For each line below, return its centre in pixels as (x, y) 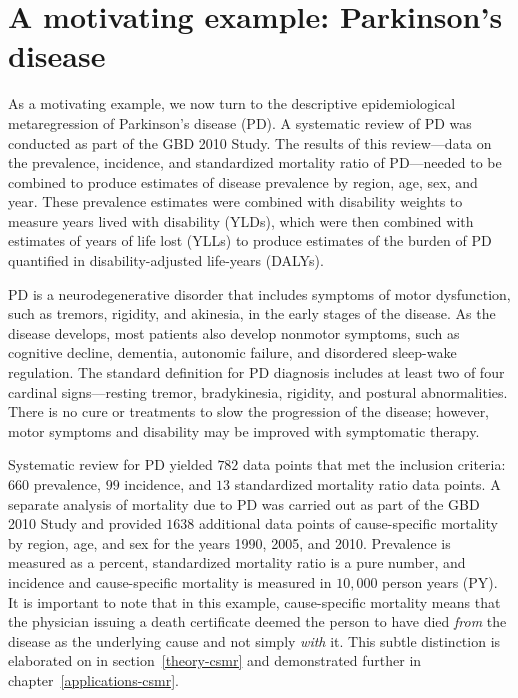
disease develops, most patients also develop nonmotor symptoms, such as (234, 332)
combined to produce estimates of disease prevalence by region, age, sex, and (243, 181)
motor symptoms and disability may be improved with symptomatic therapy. (244, 430)
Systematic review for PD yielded (110, 464)
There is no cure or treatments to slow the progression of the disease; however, (249, 411)
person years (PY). (440, 581)
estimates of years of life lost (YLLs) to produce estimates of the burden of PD (250, 240)
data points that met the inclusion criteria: (374, 464)
